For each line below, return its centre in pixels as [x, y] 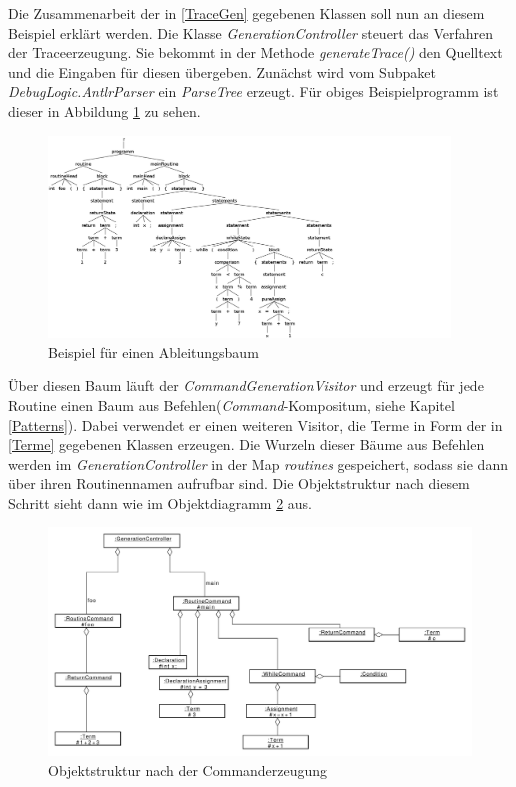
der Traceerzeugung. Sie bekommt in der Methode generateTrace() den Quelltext [255, 52]
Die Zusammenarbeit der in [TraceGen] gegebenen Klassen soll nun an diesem [246, 13]
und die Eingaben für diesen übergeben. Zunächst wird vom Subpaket [222, 71]
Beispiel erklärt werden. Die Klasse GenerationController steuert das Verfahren [251, 32]
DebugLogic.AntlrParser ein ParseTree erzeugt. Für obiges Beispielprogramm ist [253, 91]
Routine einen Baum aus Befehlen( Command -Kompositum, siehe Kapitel [231, 404]
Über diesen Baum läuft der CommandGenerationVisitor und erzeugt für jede [246, 385]
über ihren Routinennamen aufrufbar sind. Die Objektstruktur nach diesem [239, 483]
